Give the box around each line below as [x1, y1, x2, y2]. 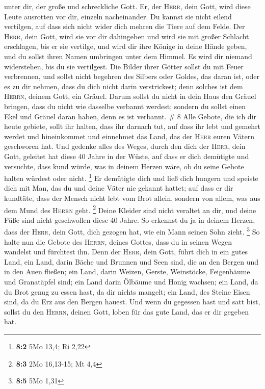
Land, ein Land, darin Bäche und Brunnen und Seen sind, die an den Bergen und [4, 256, 259, 267]
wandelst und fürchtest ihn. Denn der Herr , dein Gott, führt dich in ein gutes [4, 246, 248, 257]
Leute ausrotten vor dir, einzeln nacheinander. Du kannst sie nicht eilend [4, 11, 232, 21]
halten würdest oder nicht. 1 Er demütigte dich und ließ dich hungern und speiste [4, 171, 258, 183]
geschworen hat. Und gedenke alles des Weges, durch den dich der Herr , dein [4, 141, 246, 151]
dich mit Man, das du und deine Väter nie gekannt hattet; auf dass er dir [4, 183, 233, 193]
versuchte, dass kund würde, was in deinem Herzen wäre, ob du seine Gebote [4, 161, 244, 171]
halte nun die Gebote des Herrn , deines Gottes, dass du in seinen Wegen [4, 236, 232, 247]
